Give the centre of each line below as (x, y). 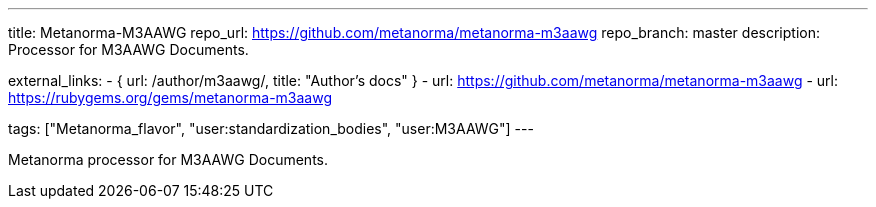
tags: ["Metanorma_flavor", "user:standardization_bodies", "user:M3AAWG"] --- (271, 128)
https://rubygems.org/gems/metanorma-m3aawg (170, 97)
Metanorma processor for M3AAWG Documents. (168, 159)
